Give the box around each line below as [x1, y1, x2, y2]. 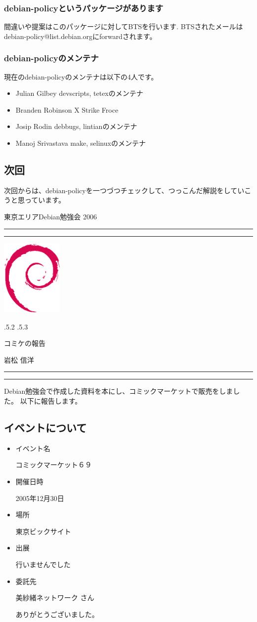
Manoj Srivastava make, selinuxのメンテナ [15, 138, 146, 148]
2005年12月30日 [15, 493, 64, 503]
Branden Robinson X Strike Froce [15, 104, 119, 115]
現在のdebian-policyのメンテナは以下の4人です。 [4, 71, 158, 82]
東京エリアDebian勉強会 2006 [4, 211, 97, 221]
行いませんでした [15, 559, 71, 569]
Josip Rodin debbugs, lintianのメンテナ [15, 121, 137, 131]
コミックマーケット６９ [15, 459, 92, 470]
